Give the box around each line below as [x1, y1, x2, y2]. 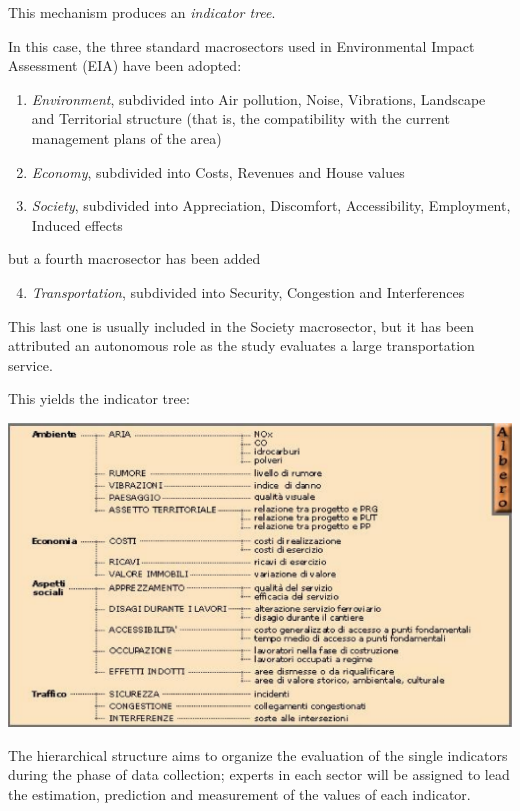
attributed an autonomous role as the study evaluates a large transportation [8, 335, 475, 356]
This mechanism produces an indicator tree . [8, 2, 276, 22]
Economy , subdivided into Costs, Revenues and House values [31, 161, 405, 182]
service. [8, 354, 53, 375]
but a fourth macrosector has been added [8, 248, 261, 269]
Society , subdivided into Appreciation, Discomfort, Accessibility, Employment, [31, 195, 511, 216]
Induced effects [31, 214, 123, 235]
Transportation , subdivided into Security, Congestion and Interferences [31, 281, 465, 302]
